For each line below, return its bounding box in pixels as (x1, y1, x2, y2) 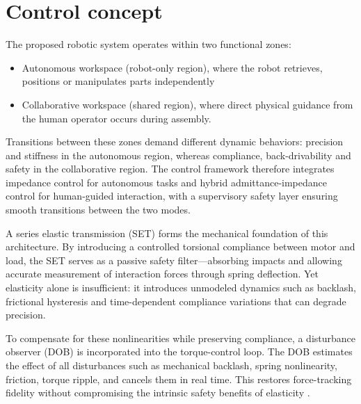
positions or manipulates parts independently (22, 74, 215, 88)
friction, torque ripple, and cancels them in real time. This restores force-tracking (6, 371, 352, 386)
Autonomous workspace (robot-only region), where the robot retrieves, (22, 60, 323, 74)
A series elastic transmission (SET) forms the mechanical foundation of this (6, 225, 328, 240)
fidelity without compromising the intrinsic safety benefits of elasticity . (6, 385, 310, 400)
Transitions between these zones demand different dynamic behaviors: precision (6, 134, 344, 149)
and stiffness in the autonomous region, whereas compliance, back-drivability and (6, 147, 351, 162)
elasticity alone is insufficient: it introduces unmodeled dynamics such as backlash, (6, 280, 356, 295)
